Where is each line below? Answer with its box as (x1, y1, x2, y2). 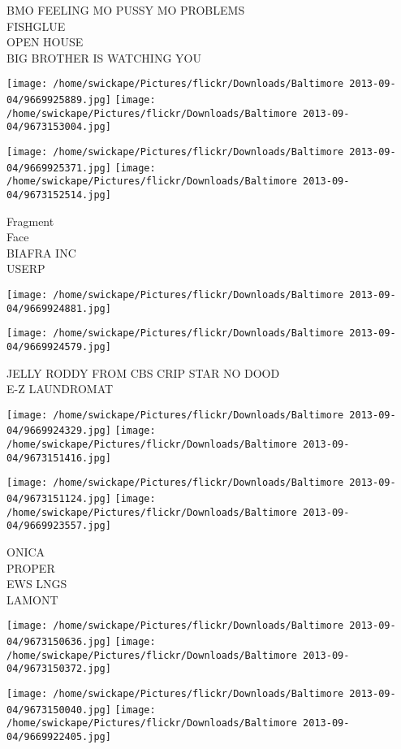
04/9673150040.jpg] (6, 704, 111, 716)
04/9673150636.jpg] (6, 636, 111, 648)
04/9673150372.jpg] (6, 663, 111, 675)
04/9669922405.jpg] (6, 731, 111, 743)
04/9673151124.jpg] (6, 493, 111, 505)
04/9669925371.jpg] (6, 162, 111, 174)
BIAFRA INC (6, 244, 76, 261)
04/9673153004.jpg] (6, 121, 111, 133)
